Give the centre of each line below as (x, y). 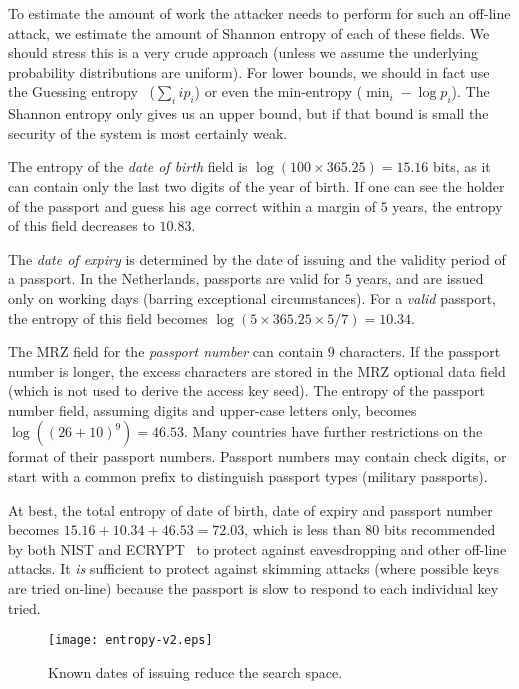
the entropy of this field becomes (108, 317)
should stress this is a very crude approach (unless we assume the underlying (243, 52)
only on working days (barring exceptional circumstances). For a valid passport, (252, 297)
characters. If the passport (420, 351)
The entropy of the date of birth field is (128, 166)
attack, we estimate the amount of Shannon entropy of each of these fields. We (249, 32)
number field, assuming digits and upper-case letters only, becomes (212, 409)
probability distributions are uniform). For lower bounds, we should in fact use (249, 71)
